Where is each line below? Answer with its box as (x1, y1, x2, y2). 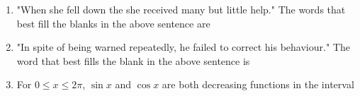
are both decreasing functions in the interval (162, 77, 354, 92)
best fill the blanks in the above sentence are (16, 16, 210, 30)
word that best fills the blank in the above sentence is (16, 53, 250, 68)
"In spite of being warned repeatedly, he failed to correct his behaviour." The (16, 40, 350, 54)
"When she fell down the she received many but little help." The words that (16, 2, 346, 16)
